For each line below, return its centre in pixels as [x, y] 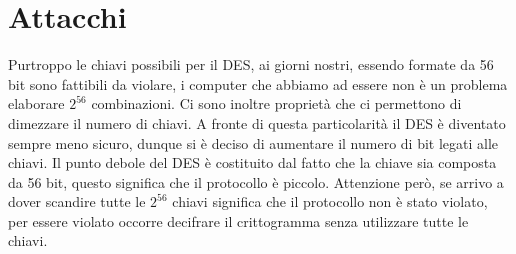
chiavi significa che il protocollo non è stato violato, [330, 201]
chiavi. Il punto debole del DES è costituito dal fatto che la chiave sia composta [252, 162]
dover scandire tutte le [77, 201]
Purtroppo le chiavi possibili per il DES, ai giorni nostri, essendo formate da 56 [251, 64]
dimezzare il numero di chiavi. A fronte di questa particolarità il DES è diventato [257, 122]
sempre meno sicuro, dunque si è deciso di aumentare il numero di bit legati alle [253, 142]
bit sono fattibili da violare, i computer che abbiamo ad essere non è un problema [258, 83]
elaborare [36, 103]
